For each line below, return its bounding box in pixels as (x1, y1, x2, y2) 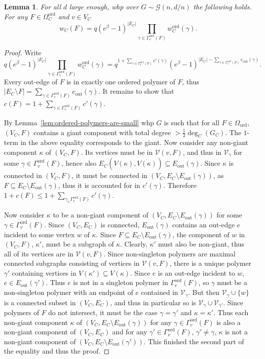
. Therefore (163, 179, 197, 190)
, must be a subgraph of (41, 239, 114, 249)
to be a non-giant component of (53, 210, 149, 220)
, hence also (61, 158, 97, 168)
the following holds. (193, 1, 252, 11)
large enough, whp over (69, 1, 139, 11)
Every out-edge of (4, 76, 58, 86)
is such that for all (164, 117, 220, 127)
